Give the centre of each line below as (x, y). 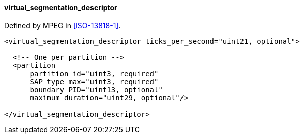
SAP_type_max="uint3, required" (94, 81)
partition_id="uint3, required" (94, 73)
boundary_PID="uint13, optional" (96, 90)
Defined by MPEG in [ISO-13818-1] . (63, 25)
